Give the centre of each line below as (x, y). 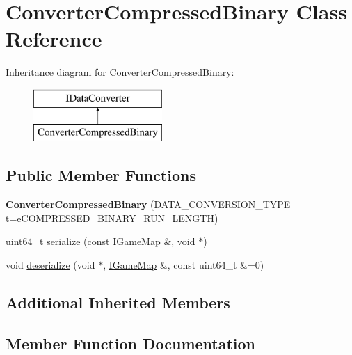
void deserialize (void (50, 265)
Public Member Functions (101, 175)
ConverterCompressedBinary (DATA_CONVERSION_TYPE (148, 204)
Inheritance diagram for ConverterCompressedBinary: (120, 72)
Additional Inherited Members (118, 302)
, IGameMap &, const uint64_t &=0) (184, 265)
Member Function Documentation (131, 343)
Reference (54, 39)
